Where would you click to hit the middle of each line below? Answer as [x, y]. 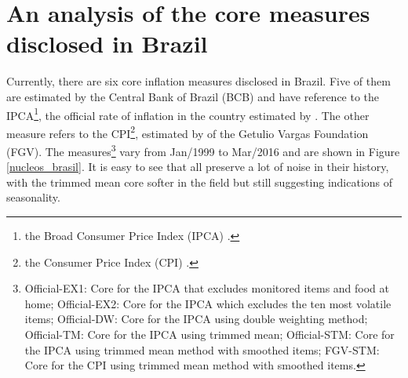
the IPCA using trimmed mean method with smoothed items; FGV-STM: [202, 349]
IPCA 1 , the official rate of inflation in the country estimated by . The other [188, 114]
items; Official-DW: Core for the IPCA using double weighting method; [196, 319]
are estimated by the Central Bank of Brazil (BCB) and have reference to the [193, 96]
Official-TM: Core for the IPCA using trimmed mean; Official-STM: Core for [209, 334]
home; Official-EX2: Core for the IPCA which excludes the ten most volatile [208, 303]
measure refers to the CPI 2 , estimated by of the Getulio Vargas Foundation [188, 132]
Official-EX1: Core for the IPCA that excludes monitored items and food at [207, 288]
